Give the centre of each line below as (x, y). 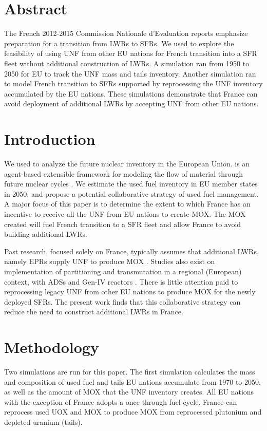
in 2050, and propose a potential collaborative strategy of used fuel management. (131, 193)
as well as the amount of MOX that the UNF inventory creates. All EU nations (129, 392)
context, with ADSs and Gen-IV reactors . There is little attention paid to (121, 281)
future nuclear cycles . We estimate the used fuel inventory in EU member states (131, 184)
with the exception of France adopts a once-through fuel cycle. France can (121, 401)
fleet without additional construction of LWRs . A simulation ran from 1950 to (127, 63)
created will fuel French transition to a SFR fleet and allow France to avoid (123, 224)
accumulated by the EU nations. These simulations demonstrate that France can (131, 93)
